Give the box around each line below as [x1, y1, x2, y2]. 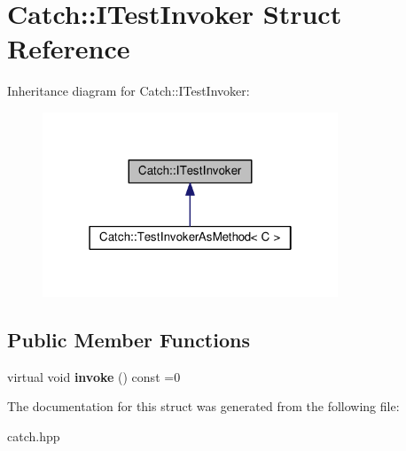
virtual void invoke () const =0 [7, 367, 181, 385]
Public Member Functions [7, 325, 250, 353]
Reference [7, 30, 130, 66]
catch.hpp [7, 426, 60, 445]
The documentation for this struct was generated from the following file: [7, 397, 400, 416]
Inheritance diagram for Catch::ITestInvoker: [7, 82, 250, 100]
